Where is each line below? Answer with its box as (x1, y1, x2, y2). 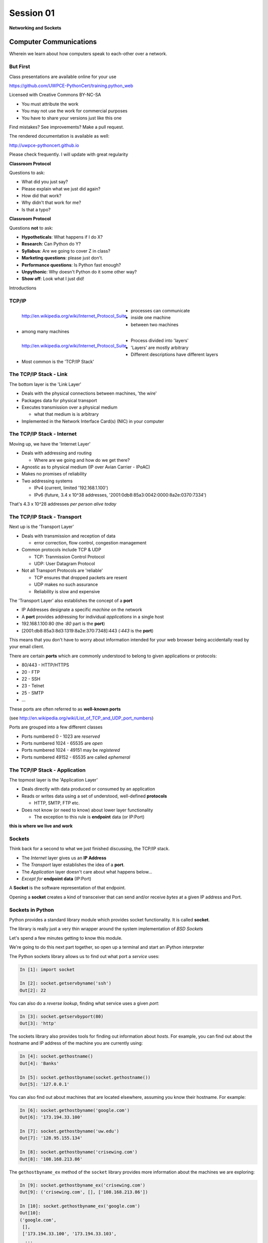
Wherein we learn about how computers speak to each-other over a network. (9, 51, 167, 57)
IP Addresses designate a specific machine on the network (21, 607, 142, 613)
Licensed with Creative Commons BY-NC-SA (9, 92, 101, 98)
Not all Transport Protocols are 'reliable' (21, 567, 103, 574)
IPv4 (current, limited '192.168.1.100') (34, 485, 109, 491)
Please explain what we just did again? (21, 185, 101, 191)
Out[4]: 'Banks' (19, 1061, 60, 1066)
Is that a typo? (21, 206, 51, 212)
